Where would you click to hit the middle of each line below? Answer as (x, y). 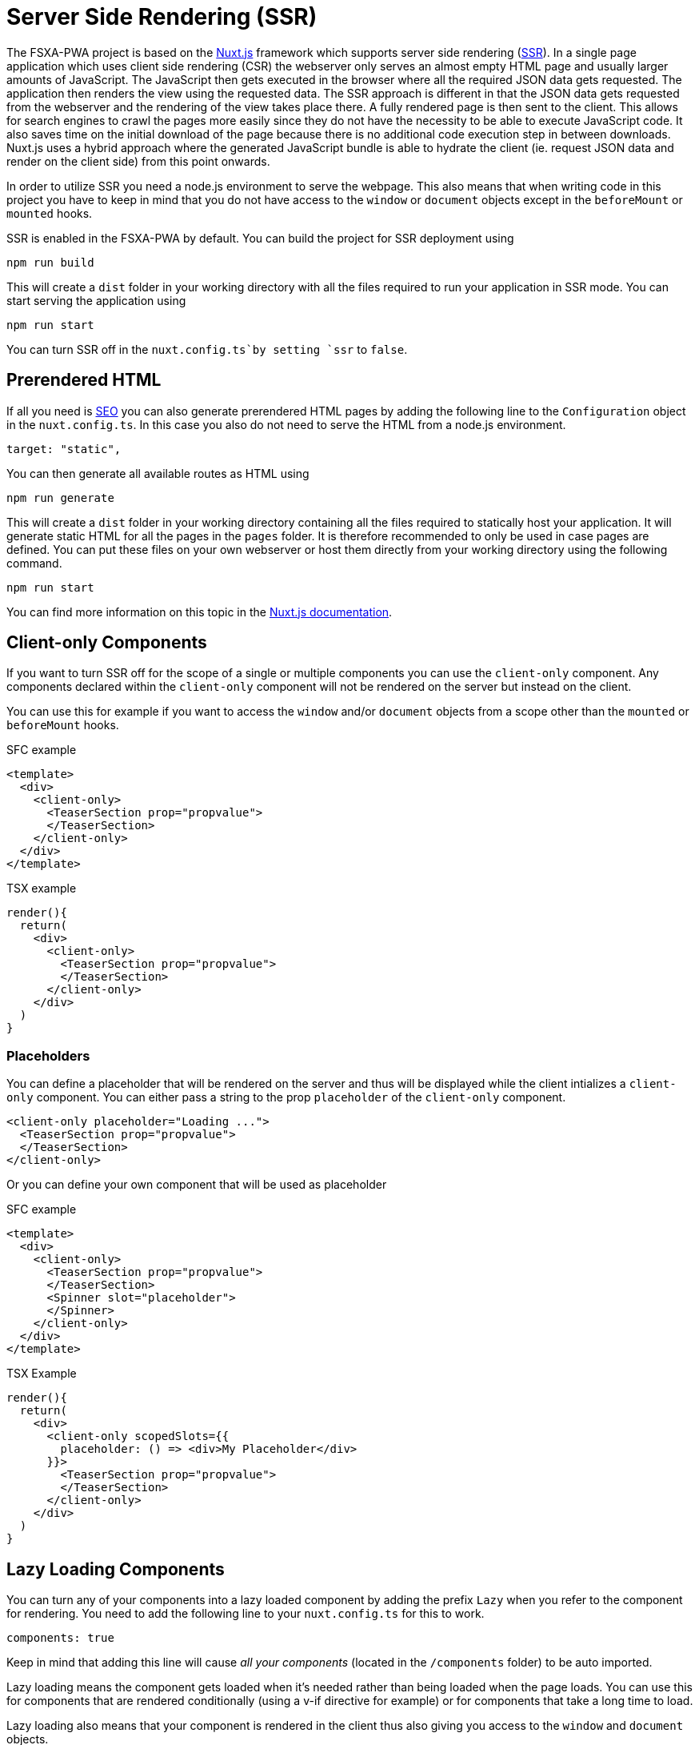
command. (34, 563)
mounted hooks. (50, 213)
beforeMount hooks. (63, 725)
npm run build (50, 262)
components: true (60, 1638)
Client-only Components (107, 643)
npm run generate (60, 497)
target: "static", (64, 449)
